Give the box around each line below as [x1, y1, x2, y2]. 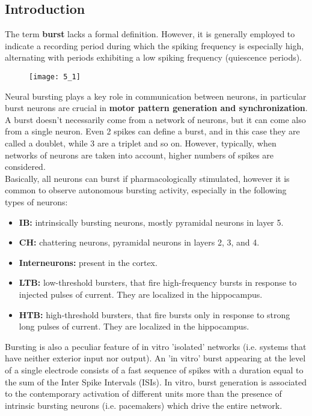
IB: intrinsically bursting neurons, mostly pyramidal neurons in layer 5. [19, 216, 284, 228]
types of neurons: [5, 195, 68, 208]
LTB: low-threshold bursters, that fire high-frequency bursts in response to [19, 276, 297, 289]
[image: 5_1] [29, 72, 81, 81]
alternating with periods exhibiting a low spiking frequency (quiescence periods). [5, 51, 302, 64]
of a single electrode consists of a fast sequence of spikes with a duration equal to [5, 363, 304, 376]
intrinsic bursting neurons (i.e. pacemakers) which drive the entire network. [5, 399, 283, 411]
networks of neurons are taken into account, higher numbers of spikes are [5, 148, 274, 161]
